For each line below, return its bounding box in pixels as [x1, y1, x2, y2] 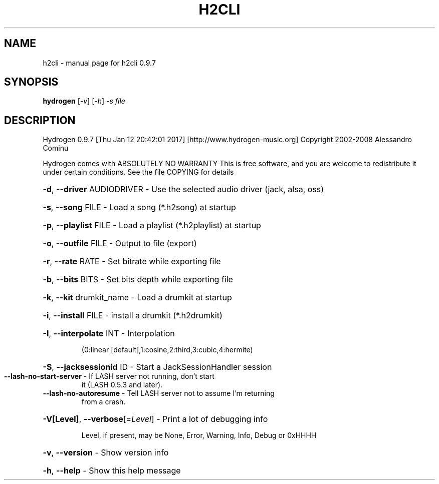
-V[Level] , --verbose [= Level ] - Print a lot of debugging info [43, 414, 268, 424]
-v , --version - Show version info [43, 447, 169, 458]
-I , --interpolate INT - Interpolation [43, 328, 175, 339]
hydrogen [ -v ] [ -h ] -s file [43, 97, 125, 106]
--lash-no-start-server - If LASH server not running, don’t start [4, 372, 214, 381]
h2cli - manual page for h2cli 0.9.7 [43, 58, 156, 67]
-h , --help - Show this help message [43, 465, 181, 476]
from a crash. [81, 397, 126, 406]
